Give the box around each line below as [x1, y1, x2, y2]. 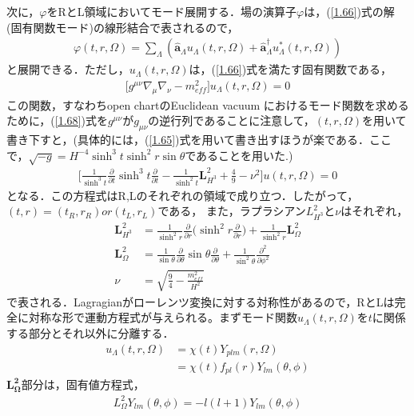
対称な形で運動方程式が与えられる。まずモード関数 [28, 309, 297, 326]
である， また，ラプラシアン [157, 202, 306, 219]
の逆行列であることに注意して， [148, 112, 315, 129]
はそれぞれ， [340, 202, 408, 219]
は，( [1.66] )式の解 [304, 3, 395, 19]
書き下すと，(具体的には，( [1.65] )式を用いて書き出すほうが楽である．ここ [6, 131, 392, 148]
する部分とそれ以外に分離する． [6, 324, 174, 341]
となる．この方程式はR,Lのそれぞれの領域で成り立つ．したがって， [6, 186, 359, 203]
